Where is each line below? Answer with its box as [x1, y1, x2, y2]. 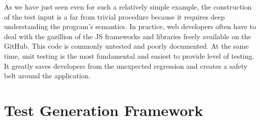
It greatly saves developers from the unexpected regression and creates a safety [4, 60, 247, 71]
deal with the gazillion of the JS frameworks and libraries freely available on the [4, 31, 251, 41]
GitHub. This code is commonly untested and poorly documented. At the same [4, 41, 249, 51]
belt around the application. [4, 70, 91, 81]
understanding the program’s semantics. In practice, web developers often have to [4, 21, 256, 32]
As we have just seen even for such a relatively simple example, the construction [4, 2, 252, 12]
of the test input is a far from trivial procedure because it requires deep [4, 11, 225, 22]
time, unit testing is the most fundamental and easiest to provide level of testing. [4, 50, 254, 61]
